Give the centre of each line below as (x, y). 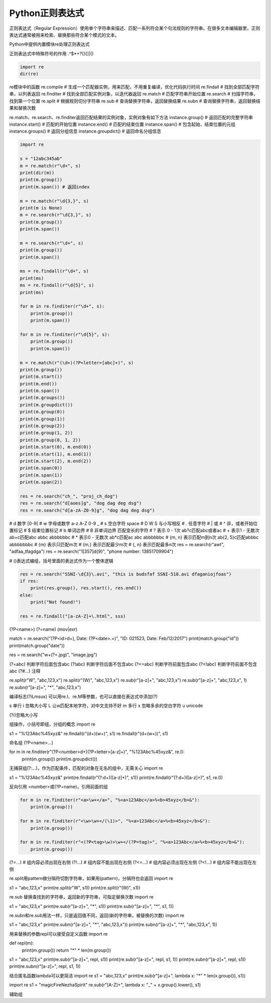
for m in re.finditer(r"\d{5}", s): (65, 334)
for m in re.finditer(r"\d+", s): (62, 306)
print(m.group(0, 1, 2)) (50, 440)
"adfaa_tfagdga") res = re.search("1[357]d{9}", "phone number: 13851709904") (91, 551)
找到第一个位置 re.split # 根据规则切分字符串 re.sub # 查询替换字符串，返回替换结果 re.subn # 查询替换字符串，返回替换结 (135, 101)
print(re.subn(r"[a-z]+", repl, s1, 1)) (45, 966)
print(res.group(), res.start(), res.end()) (86, 588)
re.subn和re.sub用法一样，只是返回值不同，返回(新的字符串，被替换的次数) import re (97, 916)
